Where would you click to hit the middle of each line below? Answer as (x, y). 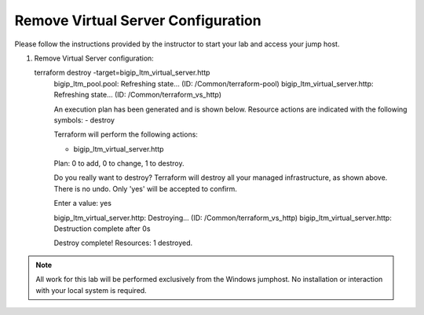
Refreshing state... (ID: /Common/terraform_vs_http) (138, 95)
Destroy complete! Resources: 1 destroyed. (123, 243)
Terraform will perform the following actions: (126, 134)
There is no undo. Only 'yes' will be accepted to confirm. (145, 189)
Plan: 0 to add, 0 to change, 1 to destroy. (119, 163)
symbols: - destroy (84, 120)
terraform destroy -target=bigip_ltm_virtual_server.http (122, 73)
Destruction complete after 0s (102, 229)
